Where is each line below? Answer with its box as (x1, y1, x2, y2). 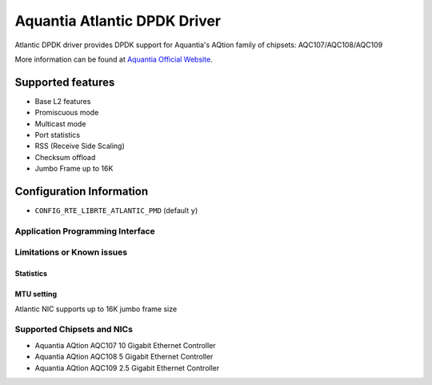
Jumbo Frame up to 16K (34, 164, 114, 174)
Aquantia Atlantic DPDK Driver (14, 12, 222, 30)
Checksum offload (34, 152, 96, 162)
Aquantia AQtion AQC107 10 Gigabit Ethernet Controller (34, 340, 216, 350)
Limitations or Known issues (14, 247, 128, 258)
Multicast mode (34, 118, 86, 128)
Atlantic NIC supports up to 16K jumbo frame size (14, 304, 178, 314)
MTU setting (14, 289, 58, 299)
